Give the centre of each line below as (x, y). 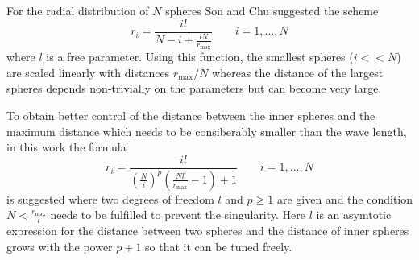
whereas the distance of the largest (298, 72)
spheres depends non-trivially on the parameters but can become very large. (194, 88)
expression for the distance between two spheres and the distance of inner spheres (208, 231)
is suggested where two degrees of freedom (110, 198)
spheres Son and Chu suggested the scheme (272, 10)
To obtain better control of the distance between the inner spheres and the (191, 116)
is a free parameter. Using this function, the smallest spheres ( (200, 57)
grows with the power (60, 246)
